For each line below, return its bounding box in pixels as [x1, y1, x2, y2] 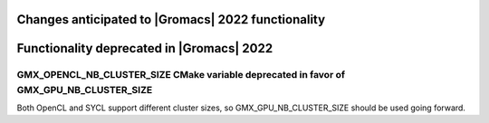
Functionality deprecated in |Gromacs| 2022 [16, 41, 273, 56]
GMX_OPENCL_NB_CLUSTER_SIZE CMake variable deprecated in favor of [16, 69, 346, 81]
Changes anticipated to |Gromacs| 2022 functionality [16, 12, 326, 27]
